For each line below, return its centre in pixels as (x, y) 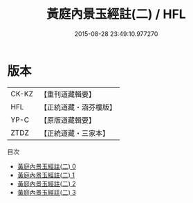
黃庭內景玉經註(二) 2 (46, 184)
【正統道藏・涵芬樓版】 (78, 107)
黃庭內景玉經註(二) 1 (46, 175)
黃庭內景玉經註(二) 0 (46, 166)
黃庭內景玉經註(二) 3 (46, 192)
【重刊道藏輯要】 (67, 94)
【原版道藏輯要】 (67, 120)
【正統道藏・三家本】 (74, 133)
